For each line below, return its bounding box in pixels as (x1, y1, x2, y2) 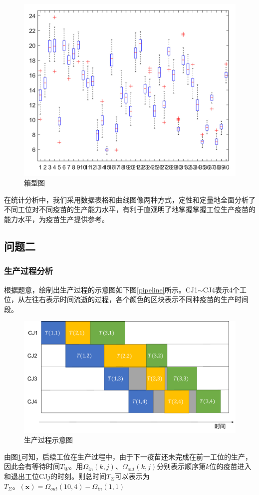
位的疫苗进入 (209, 461, 252, 471)
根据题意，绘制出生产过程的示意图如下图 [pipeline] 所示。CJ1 (4, 284, 198, 294)
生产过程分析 (4, 264, 53, 277)
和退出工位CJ (4, 470, 48, 481)
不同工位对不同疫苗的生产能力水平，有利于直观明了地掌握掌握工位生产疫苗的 (4, 204, 256, 214)
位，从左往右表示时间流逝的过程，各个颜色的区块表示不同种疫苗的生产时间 (4, 294, 249, 304)
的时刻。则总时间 (50, 470, 107, 481)
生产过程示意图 (24, 434, 73, 445)
